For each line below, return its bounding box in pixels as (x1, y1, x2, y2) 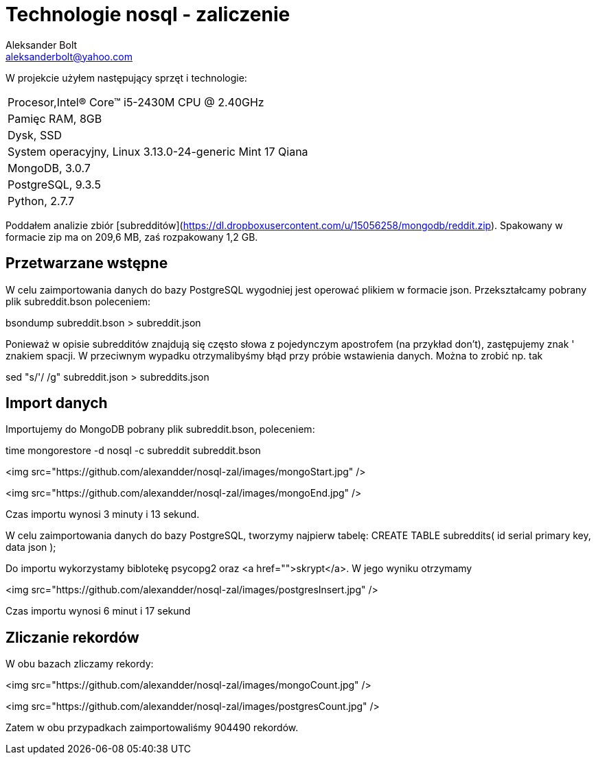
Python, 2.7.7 (8, 193, 74, 208)
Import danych (5, 394, 108, 412)
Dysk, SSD (8, 128, 62, 142)
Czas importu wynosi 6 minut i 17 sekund (5, 605, 191, 617)
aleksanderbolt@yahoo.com (5, 50, 133, 62)
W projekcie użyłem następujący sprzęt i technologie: (5, 71, 247, 84)
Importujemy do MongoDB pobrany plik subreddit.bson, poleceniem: (5, 423, 315, 436)
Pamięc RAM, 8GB (8, 111, 102, 126)
